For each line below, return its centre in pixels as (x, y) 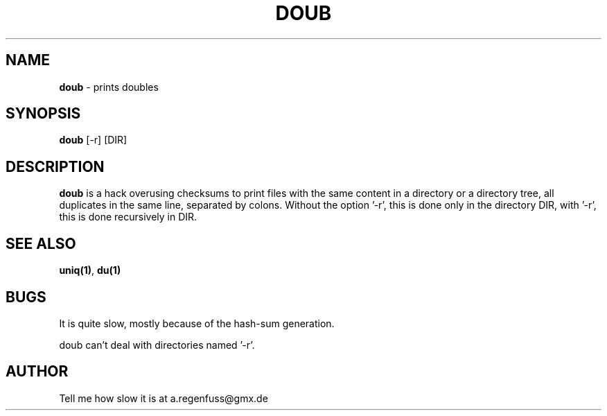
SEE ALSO (41, 243)
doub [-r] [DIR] (93, 140)
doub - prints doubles (109, 87)
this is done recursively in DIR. (128, 217)
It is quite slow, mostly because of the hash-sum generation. (197, 323)
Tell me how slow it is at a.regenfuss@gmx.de (164, 398)
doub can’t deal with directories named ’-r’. (157, 345)
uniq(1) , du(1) (90, 270)
